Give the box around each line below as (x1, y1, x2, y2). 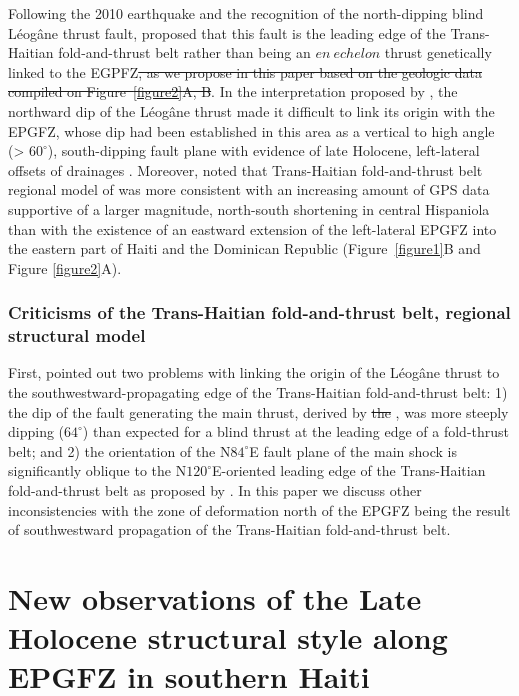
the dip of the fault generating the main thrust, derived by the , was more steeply (8, 401, 509, 422)
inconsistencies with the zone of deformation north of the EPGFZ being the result (8, 499, 511, 520)
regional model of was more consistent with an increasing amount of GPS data (8, 179, 490, 200)
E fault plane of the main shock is (249, 440, 457, 461)
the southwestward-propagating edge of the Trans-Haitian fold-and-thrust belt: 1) (8, 382, 508, 403)
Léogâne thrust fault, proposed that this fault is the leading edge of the (8, 22, 446, 43)
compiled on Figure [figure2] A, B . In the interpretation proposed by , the (8, 81, 458, 102)
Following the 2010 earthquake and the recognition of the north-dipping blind (8, 3, 484, 23)
